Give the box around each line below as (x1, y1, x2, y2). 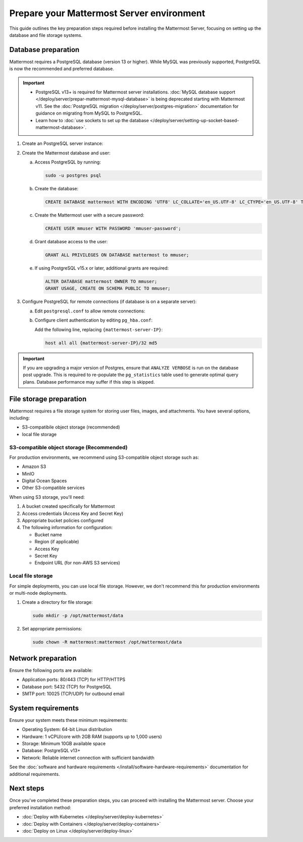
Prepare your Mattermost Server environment (9, 8, 206, 19)
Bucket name (34, 532, 63, 538)
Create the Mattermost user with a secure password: (34, 212, 144, 218)
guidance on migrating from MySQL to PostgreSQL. (35, 110, 143, 116)
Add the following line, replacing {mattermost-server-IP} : (34, 326, 163, 333)
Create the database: (34, 186, 79, 192)
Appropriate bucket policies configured (22, 517, 104, 523)
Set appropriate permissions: (22, 626, 83, 632)
